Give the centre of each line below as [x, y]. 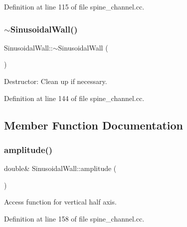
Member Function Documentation [94, 125]
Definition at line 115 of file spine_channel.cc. [74, 6]
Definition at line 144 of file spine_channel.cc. [74, 98]
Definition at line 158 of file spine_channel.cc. [74, 218]
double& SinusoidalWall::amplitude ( [60, 168]
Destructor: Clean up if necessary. [56, 81]
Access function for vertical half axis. [60, 202]
